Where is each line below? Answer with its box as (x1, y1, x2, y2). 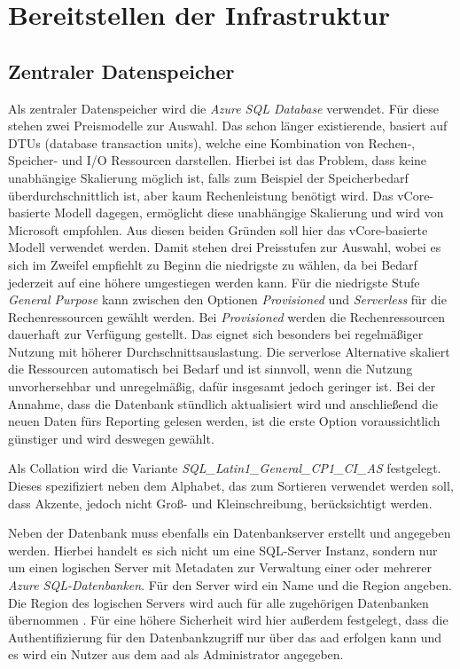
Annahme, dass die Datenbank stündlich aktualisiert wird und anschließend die (8, 394, 438, 413)
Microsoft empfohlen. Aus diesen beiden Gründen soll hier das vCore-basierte (8, 220, 428, 239)
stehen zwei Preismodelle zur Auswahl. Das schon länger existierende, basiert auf (8, 116, 448, 135)
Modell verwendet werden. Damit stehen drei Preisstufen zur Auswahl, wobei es (8, 238, 441, 256)
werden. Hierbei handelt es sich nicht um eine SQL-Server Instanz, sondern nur (8, 540, 438, 559)
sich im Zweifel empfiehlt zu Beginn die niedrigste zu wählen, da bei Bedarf (8, 255, 417, 273)
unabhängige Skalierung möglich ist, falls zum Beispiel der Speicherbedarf (8, 168, 409, 186)
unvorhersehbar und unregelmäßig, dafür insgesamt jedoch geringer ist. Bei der (8, 377, 436, 396)
